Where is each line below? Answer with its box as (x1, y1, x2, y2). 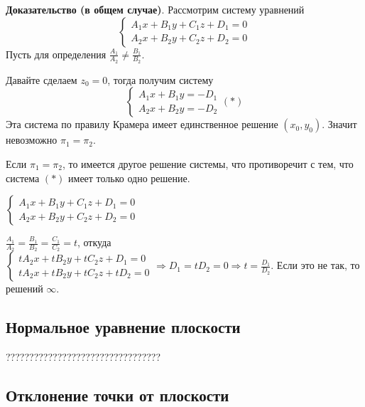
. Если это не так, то (271, 258, 360, 273)
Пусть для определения (6, 46, 107, 61)
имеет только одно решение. (68, 170, 190, 185)
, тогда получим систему (107, 72, 214, 87)
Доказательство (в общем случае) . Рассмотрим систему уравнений (6, 2, 305, 16)
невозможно (6, 132, 58, 147)
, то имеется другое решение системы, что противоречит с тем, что (62, 157, 354, 171)
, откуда (77, 235, 111, 250)
